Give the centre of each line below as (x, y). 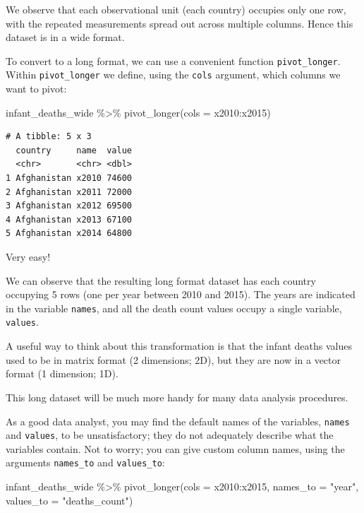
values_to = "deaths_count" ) (69, 500)
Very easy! (28, 257)
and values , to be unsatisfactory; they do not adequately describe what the (170, 435)
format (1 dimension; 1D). (62, 373)
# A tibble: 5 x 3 (49, 137)
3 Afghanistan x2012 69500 (69, 206)
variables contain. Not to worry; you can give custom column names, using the (175, 448)
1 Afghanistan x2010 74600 (69, 178)
